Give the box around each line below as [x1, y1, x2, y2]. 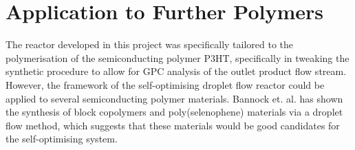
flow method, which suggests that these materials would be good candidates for [6, 118, 340, 132]
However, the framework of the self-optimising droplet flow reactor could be [6, 77, 325, 92]
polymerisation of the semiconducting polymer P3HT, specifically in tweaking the [6, 50, 349, 65]
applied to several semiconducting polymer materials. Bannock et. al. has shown [6, 91, 343, 105]
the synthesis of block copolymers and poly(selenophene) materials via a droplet [6, 105, 343, 119]
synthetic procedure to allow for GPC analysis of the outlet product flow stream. [6, 64, 347, 78]
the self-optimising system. [6, 131, 118, 146]
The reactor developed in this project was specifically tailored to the [6, 37, 294, 52]
